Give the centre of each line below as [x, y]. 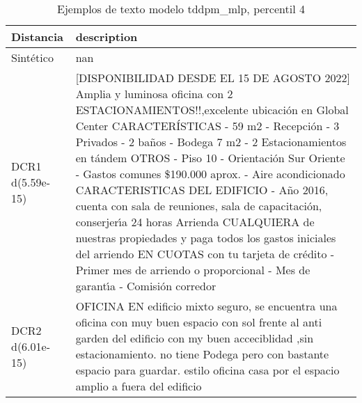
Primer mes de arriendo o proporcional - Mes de [193, 270]
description [107, 37]
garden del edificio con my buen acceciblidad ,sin [195, 338]
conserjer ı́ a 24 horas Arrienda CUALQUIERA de [195, 222]
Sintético [32, 57]
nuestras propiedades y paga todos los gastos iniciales [206, 238]
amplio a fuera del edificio [139, 386]
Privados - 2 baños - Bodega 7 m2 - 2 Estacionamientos [211, 142]
